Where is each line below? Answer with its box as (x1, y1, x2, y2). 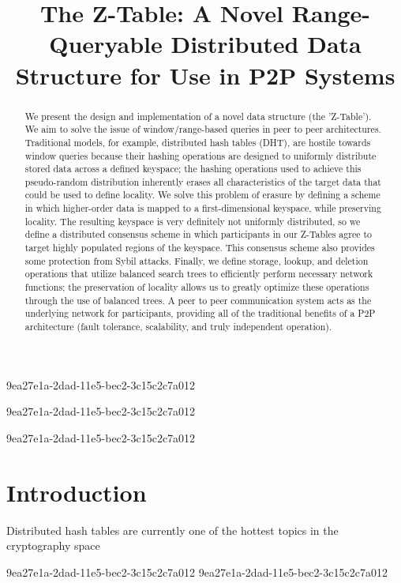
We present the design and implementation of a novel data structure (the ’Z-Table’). (24, 109, 372, 122)
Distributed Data (171, 28, 362, 60)
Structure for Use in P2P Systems (15, 58, 395, 91)
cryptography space (6, 537, 100, 554)
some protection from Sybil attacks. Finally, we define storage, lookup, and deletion (24, 254, 369, 267)
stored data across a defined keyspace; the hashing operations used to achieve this (24, 162, 362, 175)
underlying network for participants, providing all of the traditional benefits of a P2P (24, 307, 376, 320)
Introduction (6, 476, 147, 508)
